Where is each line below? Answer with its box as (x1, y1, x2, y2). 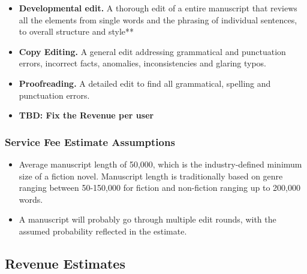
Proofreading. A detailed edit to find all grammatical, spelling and (19, 77, 271, 89)
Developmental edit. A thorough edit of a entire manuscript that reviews (19, 2, 297, 14)
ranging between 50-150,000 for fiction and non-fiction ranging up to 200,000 (19, 181, 300, 194)
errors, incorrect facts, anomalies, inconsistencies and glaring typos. (19, 57, 267, 69)
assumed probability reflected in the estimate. (19, 224, 187, 237)
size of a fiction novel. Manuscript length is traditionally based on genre (19, 169, 283, 182)
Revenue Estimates (5, 254, 125, 272)
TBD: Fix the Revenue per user (19, 109, 154, 121)
